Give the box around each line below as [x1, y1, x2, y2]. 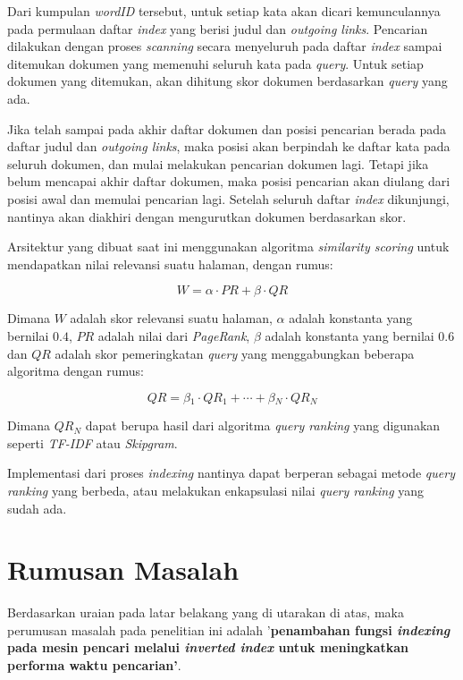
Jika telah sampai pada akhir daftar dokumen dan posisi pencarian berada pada [7, 119, 447, 138]
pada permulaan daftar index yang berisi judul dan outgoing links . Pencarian [7, 19, 428, 38]
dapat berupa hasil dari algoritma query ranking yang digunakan [85, 416, 441, 435]
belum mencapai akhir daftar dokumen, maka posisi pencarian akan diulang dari [7, 172, 450, 191]
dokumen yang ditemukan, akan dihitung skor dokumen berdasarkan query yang [7, 72, 448, 90]
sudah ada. [7, 498, 67, 517]
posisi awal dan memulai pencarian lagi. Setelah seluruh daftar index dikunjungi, [7, 189, 450, 208]
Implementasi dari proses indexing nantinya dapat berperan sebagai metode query [7, 463, 455, 482]
